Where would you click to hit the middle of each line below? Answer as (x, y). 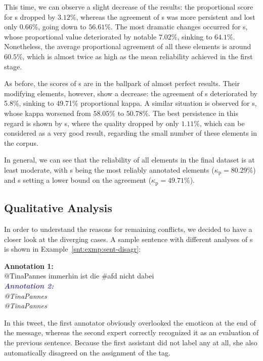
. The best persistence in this (193, 113)
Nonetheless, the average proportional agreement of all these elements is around (128, 46)
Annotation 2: (29, 285)
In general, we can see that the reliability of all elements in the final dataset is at (129, 160)
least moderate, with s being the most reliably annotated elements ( (109, 169)
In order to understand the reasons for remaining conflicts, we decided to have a (128, 229)
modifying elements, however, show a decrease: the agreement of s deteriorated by (131, 93)
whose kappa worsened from (48, 113)
